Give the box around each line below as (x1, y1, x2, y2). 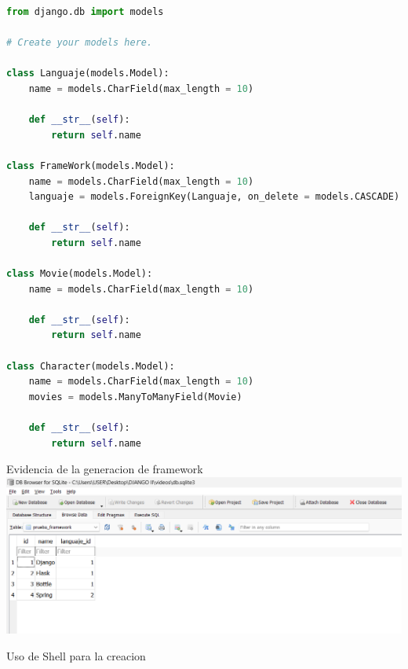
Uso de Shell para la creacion (6, 647, 146, 663)
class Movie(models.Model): (6, 268, 153, 280)
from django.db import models (6, 6, 164, 17)
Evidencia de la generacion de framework (6, 461, 203, 477)
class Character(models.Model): (6, 360, 175, 372)
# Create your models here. (6, 37, 153, 49)
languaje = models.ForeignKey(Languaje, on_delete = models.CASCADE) (28, 191, 400, 203)
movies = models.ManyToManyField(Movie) (28, 391, 242, 403)
